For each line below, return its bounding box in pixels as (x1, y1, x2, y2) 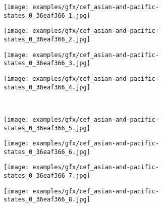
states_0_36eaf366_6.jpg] (4, 148, 90, 156)
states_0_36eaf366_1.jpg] (4, 12, 90, 19)
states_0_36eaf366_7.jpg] (4, 172, 90, 180)
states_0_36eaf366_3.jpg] (4, 60, 90, 67)
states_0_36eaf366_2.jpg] (4, 35, 90, 43)
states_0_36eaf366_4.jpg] (4, 83, 90, 91)
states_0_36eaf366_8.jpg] (4, 196, 90, 203)
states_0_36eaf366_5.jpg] (4, 124, 90, 132)
